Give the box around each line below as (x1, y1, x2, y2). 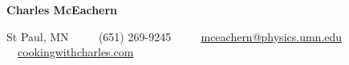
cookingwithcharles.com (18, 44, 134, 60)
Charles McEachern (6, 2, 118, 17)
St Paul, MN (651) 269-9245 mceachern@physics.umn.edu (6, 28, 343, 44)
